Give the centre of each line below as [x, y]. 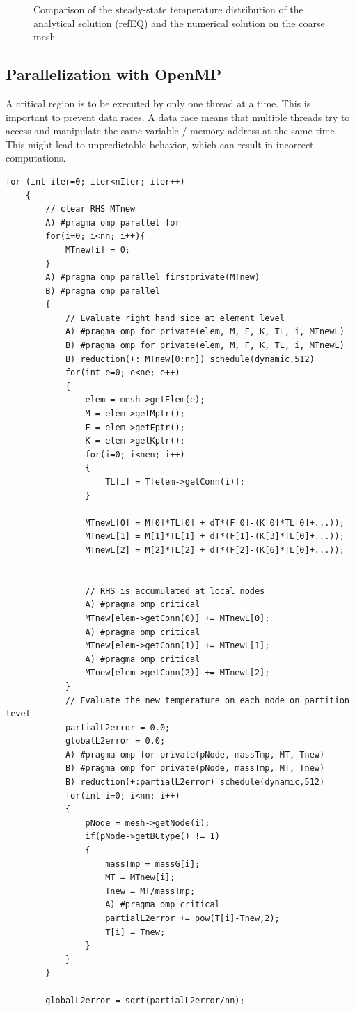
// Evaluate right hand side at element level [175, 318]
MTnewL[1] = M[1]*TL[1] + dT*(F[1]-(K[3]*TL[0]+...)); [215, 536]
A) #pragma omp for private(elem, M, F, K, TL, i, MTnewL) [205, 332]
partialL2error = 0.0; [118, 727]
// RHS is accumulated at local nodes [175, 591]
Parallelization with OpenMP [114, 74]
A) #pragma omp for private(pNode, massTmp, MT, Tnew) [195, 754]
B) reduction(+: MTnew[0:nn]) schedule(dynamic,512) [190, 359]
